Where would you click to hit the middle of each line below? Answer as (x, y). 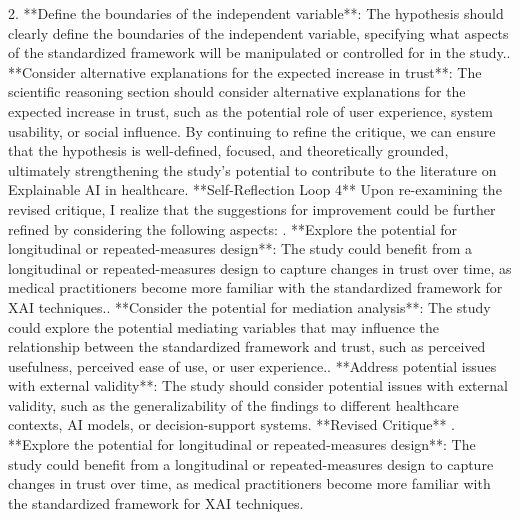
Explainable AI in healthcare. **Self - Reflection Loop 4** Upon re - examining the (255, 189)
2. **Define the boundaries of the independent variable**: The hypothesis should (256, 13)
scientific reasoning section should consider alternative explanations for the (237, 91)
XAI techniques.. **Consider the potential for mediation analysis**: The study (249, 306)
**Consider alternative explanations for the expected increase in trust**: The (245, 71)
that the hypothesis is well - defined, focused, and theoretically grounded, (228, 150)
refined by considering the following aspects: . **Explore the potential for (233, 228)
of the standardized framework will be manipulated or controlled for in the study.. (259, 52)
